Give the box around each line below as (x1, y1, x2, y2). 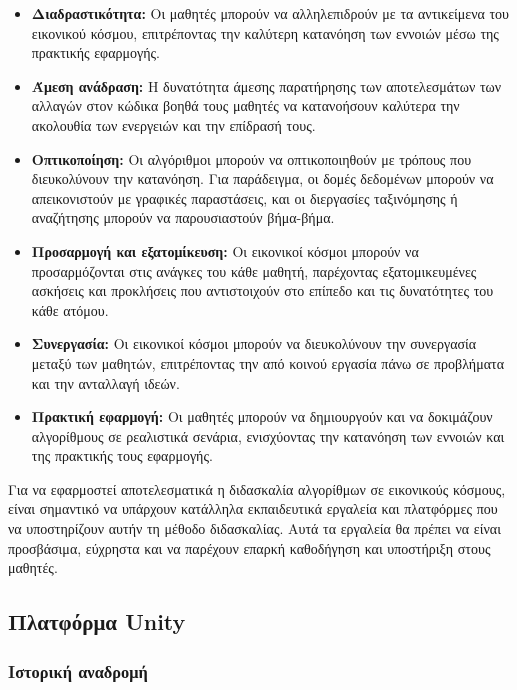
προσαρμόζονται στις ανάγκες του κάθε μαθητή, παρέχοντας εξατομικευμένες (31, 260, 477, 281)
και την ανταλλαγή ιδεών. (31, 372, 180, 393)
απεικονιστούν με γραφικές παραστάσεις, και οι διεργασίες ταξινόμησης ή (31, 187, 458, 208)
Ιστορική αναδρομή (8, 658, 148, 683)
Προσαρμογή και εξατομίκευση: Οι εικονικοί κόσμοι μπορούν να (31, 240, 419, 261)
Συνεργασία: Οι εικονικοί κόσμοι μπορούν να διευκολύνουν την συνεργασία (31, 333, 477, 354)
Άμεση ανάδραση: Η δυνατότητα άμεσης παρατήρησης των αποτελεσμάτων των (31, 75, 502, 96)
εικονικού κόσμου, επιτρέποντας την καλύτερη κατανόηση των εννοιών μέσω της (31, 22, 499, 43)
